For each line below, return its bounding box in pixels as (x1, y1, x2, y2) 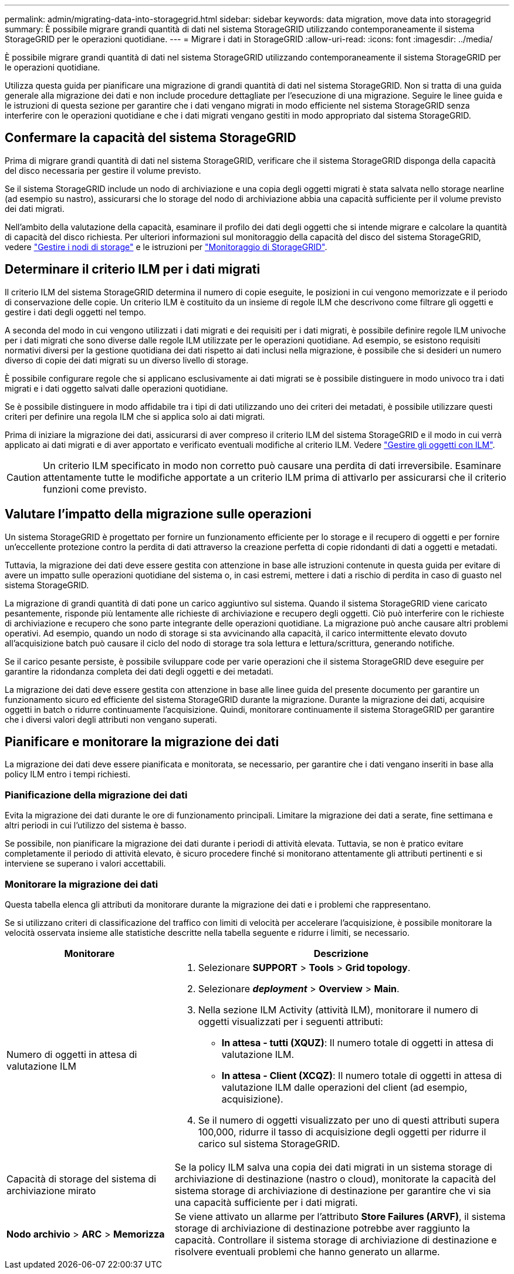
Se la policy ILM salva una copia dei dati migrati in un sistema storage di (174, 1161, 492, 1173)
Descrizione (313, 947, 368, 959)
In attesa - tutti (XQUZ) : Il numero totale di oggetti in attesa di (221, 1036, 493, 1049)
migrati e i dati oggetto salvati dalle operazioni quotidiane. (5, 383, 228, 393)
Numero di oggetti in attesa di (6, 1048, 137, 1060)
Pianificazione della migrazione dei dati (5, 788, 188, 801)
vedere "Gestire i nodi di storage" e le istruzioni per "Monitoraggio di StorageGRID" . (5, 241, 327, 252)
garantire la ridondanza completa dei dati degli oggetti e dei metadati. (5, 666, 273, 676)
